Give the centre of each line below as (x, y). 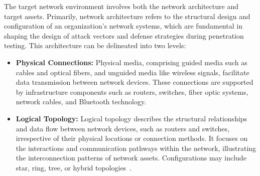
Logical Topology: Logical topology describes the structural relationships (132, 118)
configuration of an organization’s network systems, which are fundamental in (123, 26)
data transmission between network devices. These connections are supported (135, 82)
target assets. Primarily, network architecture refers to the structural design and (127, 16)
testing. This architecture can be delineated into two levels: (95, 45)
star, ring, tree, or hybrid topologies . (74, 167)
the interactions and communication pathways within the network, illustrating (136, 148)
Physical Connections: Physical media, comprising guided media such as (132, 62)
